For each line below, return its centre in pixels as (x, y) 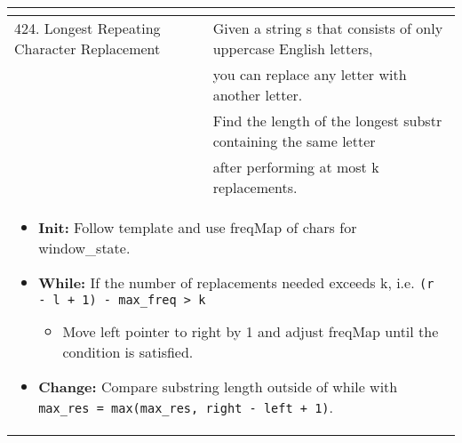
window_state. (84, 248)
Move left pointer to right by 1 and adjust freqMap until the (251, 331)
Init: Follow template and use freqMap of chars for (198, 227)
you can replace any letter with (310, 74)
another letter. (258, 95)
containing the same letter (294, 141)
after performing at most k (296, 167)
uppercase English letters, (293, 48)
